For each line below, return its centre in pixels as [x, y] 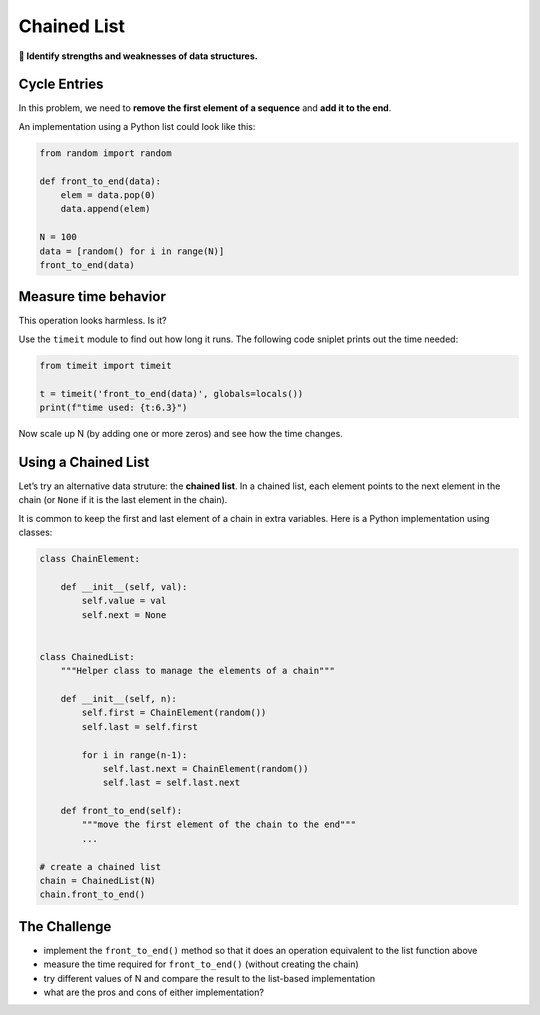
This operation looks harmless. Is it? [92, 321]
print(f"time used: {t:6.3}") [113, 407]
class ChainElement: [89, 559]
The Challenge [65, 926]
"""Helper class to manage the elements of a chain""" [197, 671]
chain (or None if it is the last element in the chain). [123, 500]
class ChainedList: [87, 656]
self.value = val [124, 601]
